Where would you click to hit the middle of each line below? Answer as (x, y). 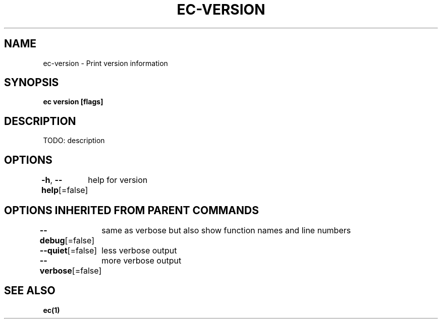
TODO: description (74, 141)
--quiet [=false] (68, 250)
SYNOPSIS (32, 83)
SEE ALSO (30, 291)
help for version (118, 180)
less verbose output (139, 250)
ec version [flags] (73, 102)
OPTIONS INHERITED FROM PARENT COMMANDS (131, 210)
